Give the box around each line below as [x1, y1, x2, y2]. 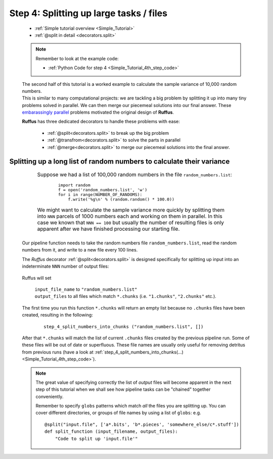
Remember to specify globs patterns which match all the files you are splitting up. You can [35, 403, 226, 409]
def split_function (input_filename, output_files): [44, 429, 178, 434]
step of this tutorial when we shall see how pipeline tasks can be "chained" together [35, 386, 211, 392]
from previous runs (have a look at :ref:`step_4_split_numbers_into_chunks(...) [22, 349, 184, 355]
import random [58, 182, 90, 188]
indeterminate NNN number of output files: [22, 263, 109, 270]
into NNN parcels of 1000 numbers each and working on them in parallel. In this [37, 213, 222, 220]
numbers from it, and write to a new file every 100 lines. [22, 247, 138, 253]
